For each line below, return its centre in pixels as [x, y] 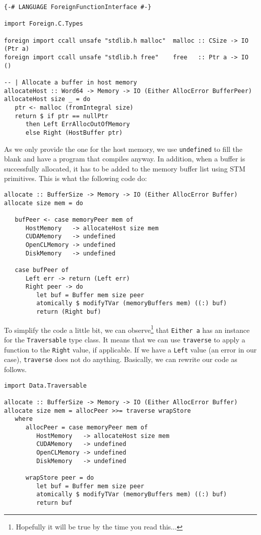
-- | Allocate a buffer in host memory [71, 82]
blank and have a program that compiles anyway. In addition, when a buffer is [125, 159]
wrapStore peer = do [59, 477]
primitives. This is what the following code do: [76, 178]
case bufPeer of [42, 270]
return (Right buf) [69, 312]
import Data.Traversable [45, 385]
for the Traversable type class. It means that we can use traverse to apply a [125, 340]
